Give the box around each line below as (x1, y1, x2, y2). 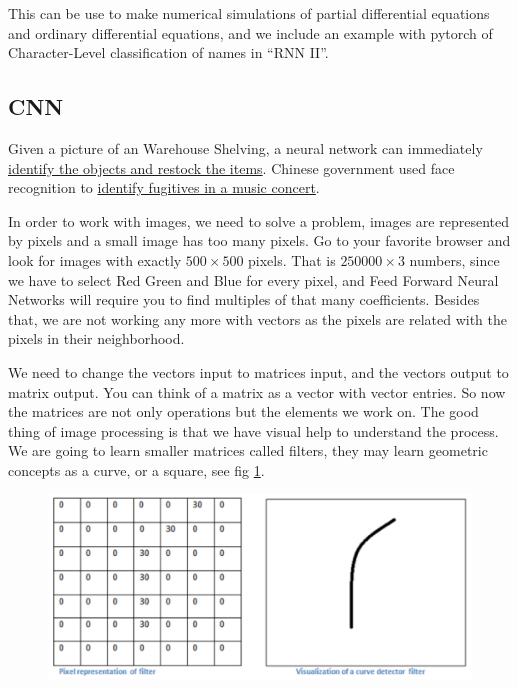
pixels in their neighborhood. (8, 328, 185, 349)
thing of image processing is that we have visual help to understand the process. (8, 420, 499, 441)
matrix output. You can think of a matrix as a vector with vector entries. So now (8, 381, 506, 402)
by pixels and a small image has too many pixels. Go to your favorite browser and (8, 230, 511, 251)
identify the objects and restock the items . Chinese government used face (8, 157, 455, 178)
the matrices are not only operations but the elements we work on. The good (8, 401, 479, 422)
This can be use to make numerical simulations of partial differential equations (8, 3, 490, 23)
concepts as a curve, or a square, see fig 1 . (8, 459, 265, 480)
